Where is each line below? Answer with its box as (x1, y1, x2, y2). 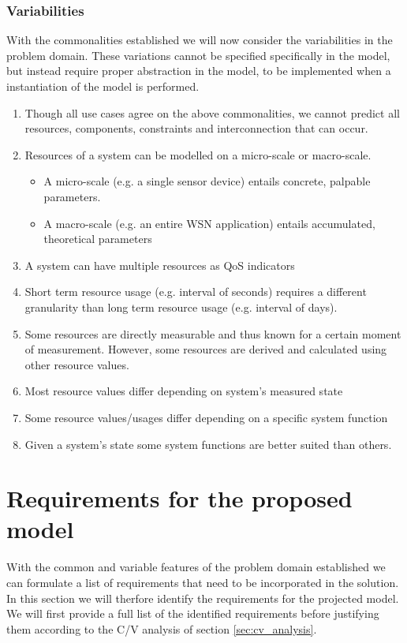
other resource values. (24, 356, 129, 372)
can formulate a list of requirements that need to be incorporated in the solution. (6, 574, 399, 590)
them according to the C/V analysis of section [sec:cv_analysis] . (6, 620, 317, 637)
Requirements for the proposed (6, 482, 353, 514)
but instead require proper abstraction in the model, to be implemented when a (6, 62, 391, 79)
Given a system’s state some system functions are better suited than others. (24, 436, 392, 452)
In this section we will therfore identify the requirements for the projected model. (6, 589, 399, 606)
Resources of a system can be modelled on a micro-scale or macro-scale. (24, 146, 372, 163)
